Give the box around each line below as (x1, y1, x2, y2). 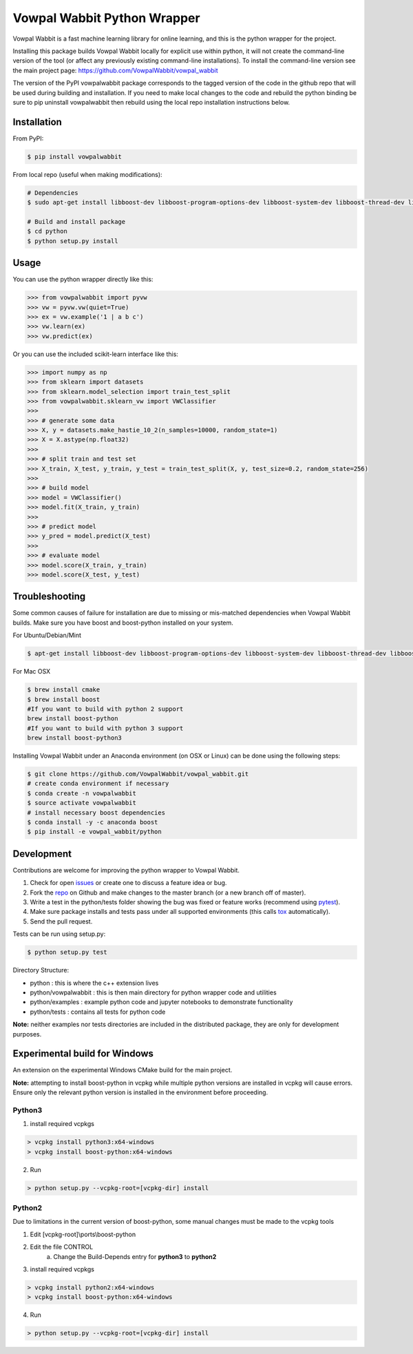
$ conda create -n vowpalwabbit (27, 789, 137, 797)
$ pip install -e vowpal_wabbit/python (27, 828, 162, 836)
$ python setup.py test (27, 948, 108, 957)
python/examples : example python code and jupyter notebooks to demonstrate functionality (30, 998, 293, 1006)
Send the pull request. (30, 917, 93, 926)
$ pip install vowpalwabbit (27, 152, 122, 160)
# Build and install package (27, 218, 126, 225)
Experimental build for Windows (12, 1048, 154, 1060)
